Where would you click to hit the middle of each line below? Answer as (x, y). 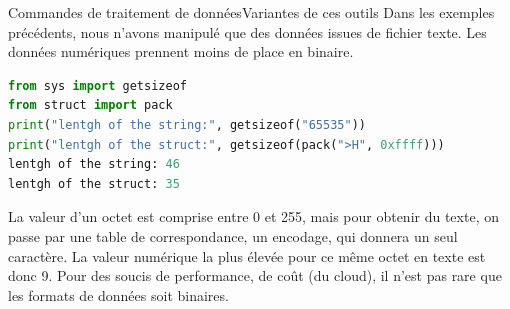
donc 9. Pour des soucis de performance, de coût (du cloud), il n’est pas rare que (255, 275)
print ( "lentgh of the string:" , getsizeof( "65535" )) (187, 124)
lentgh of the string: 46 (94, 164)
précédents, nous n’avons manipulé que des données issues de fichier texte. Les (247, 31)
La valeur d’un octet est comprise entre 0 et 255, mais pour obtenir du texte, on (253, 216)
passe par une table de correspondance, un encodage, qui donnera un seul (233, 235)
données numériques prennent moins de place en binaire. (181, 51)
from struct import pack (90, 105)
